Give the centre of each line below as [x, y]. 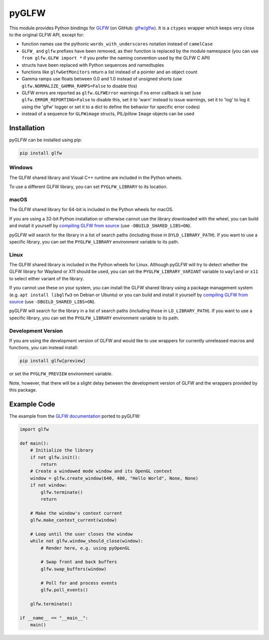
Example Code [32, 404]
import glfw [34, 429]
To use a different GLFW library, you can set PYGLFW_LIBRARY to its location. [88, 187]
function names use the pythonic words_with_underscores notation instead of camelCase [117, 44]
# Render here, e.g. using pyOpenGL [85, 548]
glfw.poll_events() [64, 590]
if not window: [49, 485]
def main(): [34, 443]
